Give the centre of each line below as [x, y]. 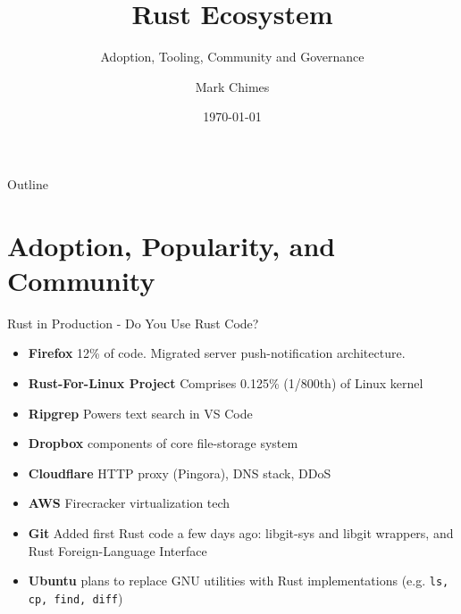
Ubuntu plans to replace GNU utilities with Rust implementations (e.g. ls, [239, 581]
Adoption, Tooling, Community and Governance [232, 57]
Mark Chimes [232, 86]
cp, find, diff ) [75, 597]
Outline [28, 183]
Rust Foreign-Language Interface [117, 550]
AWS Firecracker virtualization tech [129, 503]
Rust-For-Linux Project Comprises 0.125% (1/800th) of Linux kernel [226, 383]
